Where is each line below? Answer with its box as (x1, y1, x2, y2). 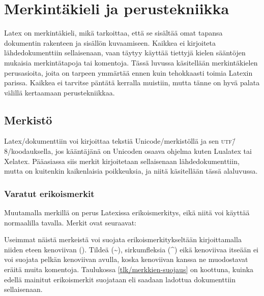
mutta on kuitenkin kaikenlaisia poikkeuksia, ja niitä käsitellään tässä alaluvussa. (4, 166, 258, 176)
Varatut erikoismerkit (4, 187, 95, 200)
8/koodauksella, (4, 146, 53, 156)
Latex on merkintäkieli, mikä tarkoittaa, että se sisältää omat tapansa (4, 27, 223, 38)
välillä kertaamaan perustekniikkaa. (4, 87, 115, 97)
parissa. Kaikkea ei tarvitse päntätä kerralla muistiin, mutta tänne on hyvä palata (4, 77, 260, 88)
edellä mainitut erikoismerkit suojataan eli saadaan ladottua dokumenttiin (4, 274, 236, 284)
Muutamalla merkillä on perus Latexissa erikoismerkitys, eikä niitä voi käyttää (4, 207, 250, 218)
